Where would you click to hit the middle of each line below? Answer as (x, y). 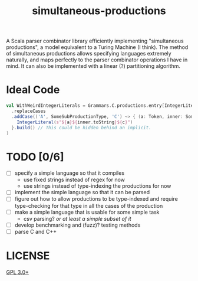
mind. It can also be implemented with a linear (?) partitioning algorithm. (93, 66)
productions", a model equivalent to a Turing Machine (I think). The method (97, 47)
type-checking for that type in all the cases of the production (89, 205)
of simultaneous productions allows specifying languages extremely (89, 54)
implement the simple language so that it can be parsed (82, 192)
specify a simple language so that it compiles (70, 173)
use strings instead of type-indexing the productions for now (97, 186)
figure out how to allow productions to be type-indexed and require (96, 199)
